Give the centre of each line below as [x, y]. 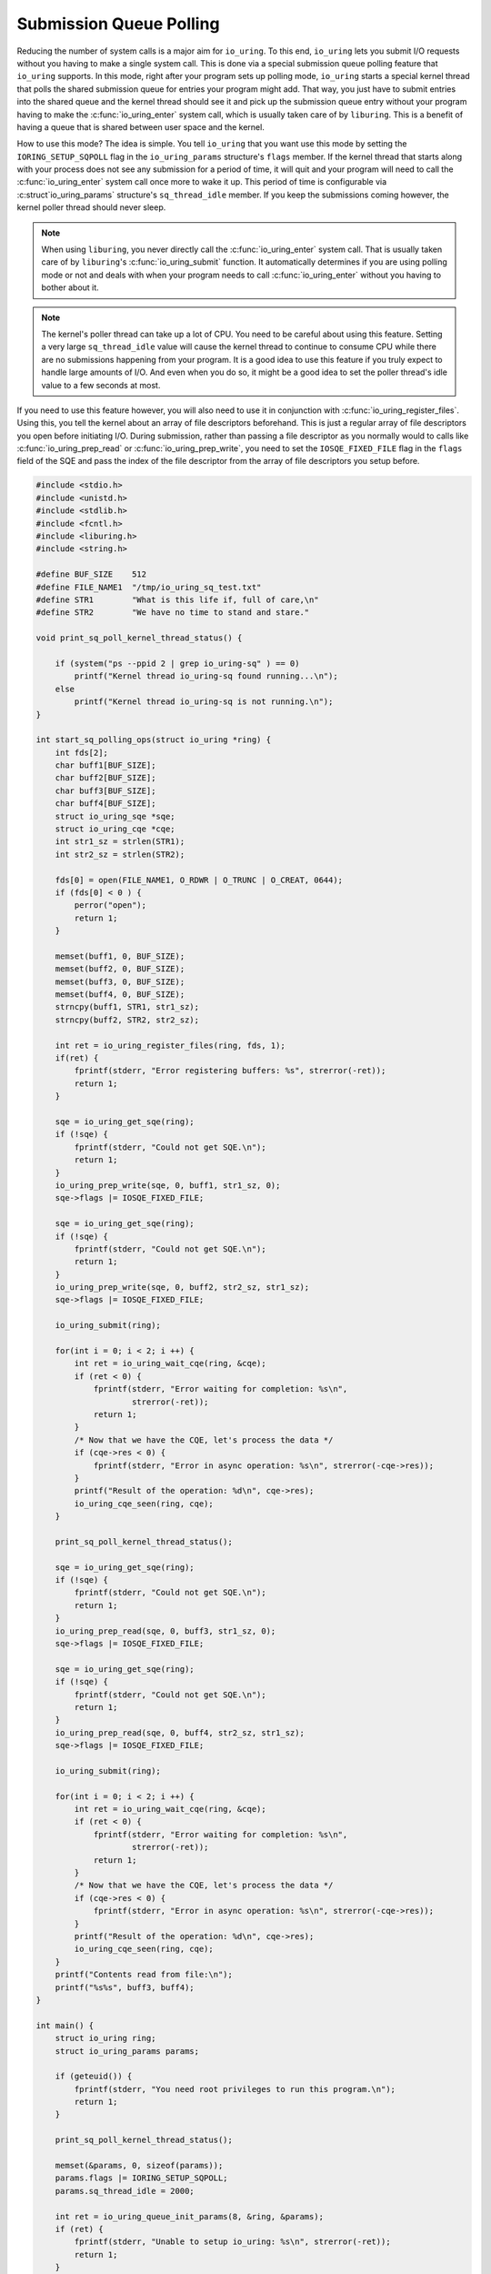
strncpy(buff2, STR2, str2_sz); [127, 1020]
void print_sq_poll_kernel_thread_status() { [139, 638]
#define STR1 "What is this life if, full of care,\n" [177, 599]
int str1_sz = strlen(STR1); [120, 842]
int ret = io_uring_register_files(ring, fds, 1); [170, 1045]
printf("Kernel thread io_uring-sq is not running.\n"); [204, 702]
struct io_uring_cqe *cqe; [115, 829]
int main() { [65, 2025]
